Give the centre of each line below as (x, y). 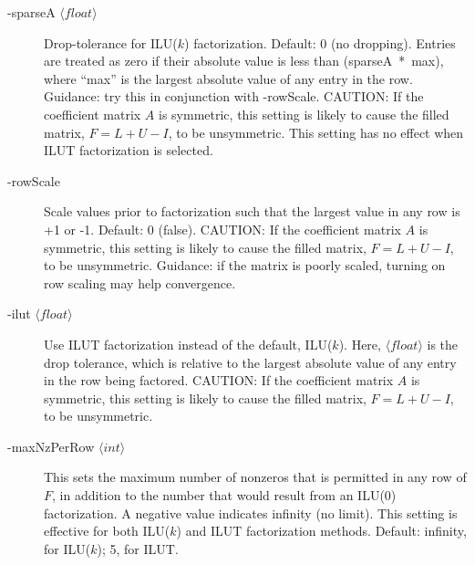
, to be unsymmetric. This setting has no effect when (316, 132)
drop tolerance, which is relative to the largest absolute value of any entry (250, 362)
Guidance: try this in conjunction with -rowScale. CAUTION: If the (234, 96)
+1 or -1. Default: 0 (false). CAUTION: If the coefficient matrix (222, 229)
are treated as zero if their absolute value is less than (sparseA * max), (244, 61)
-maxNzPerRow (51, 446)
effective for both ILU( (107, 531)
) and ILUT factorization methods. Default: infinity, (321, 531)
